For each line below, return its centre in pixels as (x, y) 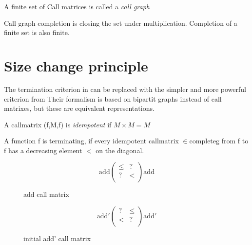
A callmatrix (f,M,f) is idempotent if (58, 124)
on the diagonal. (120, 150)
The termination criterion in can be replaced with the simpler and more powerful (125, 89)
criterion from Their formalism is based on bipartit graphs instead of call (113, 98)
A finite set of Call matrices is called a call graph (77, 6)
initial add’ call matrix (57, 238)
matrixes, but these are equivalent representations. (79, 108)
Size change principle (76, 65)
